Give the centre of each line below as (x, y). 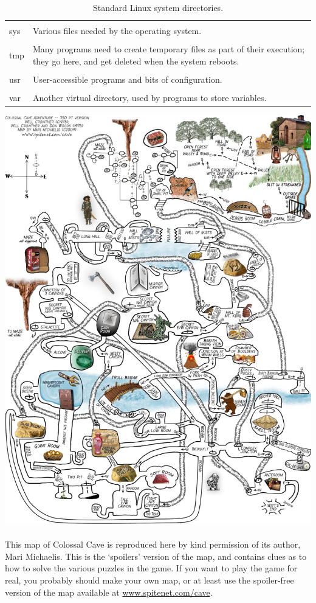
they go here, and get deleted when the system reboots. (136, 61)
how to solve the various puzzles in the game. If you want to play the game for (151, 568)
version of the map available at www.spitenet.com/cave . (109, 592)
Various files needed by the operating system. (117, 31)
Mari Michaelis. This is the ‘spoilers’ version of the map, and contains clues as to (156, 556)
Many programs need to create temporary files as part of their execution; (169, 49)
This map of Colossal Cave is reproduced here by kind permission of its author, (153, 544)
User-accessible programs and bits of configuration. (127, 79)
